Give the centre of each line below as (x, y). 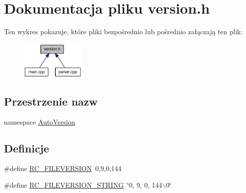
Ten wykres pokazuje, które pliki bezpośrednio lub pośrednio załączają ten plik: (123, 32)
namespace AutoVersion (40, 121)
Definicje (27, 148)
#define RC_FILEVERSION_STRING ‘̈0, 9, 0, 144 (83, 185)
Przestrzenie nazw (51, 101)
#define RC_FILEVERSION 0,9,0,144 (63, 168)
